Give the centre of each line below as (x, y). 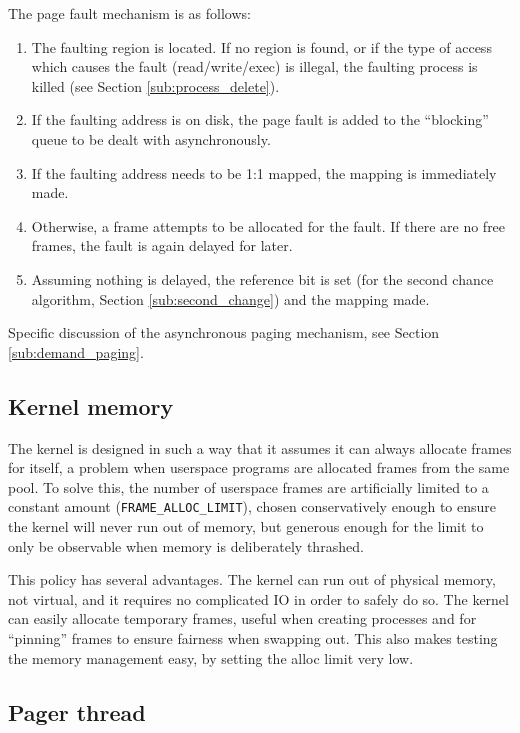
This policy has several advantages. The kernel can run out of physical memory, (252, 579)
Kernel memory (91, 405)
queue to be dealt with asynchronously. (151, 138)
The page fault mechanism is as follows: (129, 13)
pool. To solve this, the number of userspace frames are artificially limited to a (248, 486)
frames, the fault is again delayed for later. (162, 245)
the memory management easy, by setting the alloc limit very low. (211, 657)
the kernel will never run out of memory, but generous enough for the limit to (246, 525)
